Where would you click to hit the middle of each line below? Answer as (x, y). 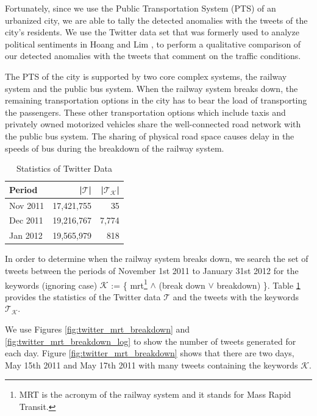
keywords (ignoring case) (51, 285)
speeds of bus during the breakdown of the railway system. (115, 148)
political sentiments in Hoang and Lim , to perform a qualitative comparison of (153, 44)
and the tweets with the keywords (236, 296)
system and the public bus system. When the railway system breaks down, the (151, 88)
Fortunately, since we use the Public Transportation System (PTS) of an (141, 8)
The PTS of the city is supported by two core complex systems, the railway (146, 76)
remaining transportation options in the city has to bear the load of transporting (156, 100)
